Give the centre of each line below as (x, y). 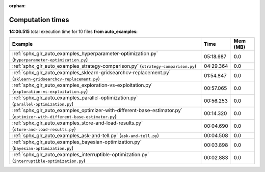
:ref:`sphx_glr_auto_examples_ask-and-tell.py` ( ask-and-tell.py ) (86, 136)
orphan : (17, 6)
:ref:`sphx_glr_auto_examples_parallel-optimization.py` (75, 98)
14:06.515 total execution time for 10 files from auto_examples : (73, 31)
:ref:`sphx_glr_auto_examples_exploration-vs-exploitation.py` (82, 85)
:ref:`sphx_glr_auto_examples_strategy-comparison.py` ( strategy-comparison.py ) (104, 66)
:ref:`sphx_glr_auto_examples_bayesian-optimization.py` (77, 142)
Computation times (39, 20)
